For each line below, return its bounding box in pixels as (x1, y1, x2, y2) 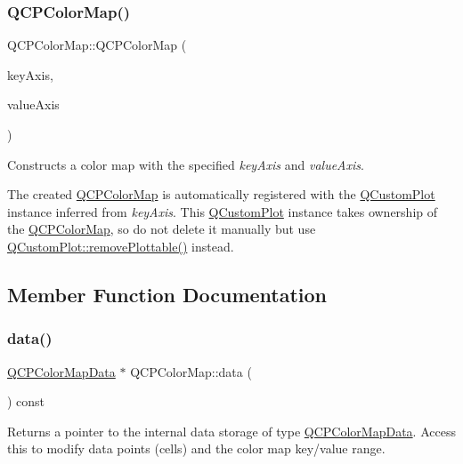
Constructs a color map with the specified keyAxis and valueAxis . (7, 155, 364, 173)
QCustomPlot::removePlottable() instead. (7, 236, 234, 255)
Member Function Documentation (7, 280, 328, 308)
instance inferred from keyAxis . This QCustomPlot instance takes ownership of (7, 202, 438, 220)
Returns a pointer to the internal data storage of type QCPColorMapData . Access (7, 421, 456, 440)
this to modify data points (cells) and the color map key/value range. (7, 439, 386, 458)
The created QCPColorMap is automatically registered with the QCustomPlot (7, 185, 435, 204)
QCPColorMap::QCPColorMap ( (7, 36, 187, 54)
